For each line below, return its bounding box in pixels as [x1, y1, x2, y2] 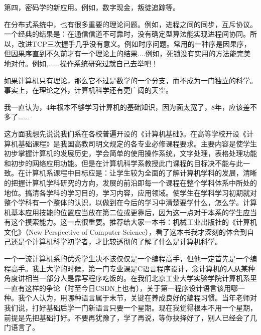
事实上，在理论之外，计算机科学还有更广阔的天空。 [4, 85, 173, 95]
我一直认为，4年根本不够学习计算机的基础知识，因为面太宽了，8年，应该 [4, 101, 243, 112]
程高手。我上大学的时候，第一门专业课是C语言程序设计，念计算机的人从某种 [4, 263, 255, 273]
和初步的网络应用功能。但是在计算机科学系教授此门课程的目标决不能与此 [4, 157, 243, 168]
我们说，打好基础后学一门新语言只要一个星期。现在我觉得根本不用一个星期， [4, 302, 257, 313]
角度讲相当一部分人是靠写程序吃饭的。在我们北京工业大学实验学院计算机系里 [4, 273, 257, 283]
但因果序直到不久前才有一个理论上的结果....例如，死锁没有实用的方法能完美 [4, 48, 251, 59]
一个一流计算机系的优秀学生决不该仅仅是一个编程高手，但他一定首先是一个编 [4, 253, 257, 264]
